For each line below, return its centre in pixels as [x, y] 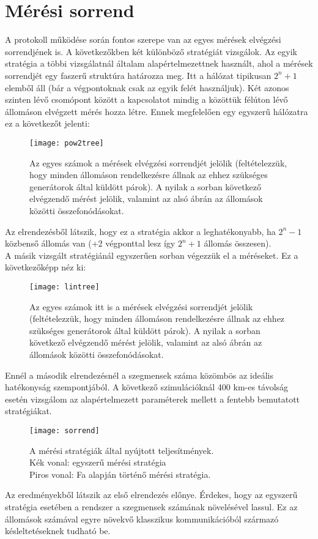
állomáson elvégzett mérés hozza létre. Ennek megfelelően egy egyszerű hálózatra [157, 111]
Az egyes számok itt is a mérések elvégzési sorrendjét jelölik [141, 306]
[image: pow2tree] [67, 143]
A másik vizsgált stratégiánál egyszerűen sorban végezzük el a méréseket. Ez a [152, 255]
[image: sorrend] [65, 430]
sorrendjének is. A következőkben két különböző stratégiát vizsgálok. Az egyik [151, 51]
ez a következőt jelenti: [47, 123]
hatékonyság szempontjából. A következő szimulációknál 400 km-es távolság [147, 387]
